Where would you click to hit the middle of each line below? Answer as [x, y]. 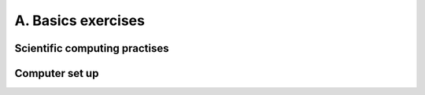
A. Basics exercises [80, 20]
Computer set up [57, 73]
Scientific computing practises [92, 48]
